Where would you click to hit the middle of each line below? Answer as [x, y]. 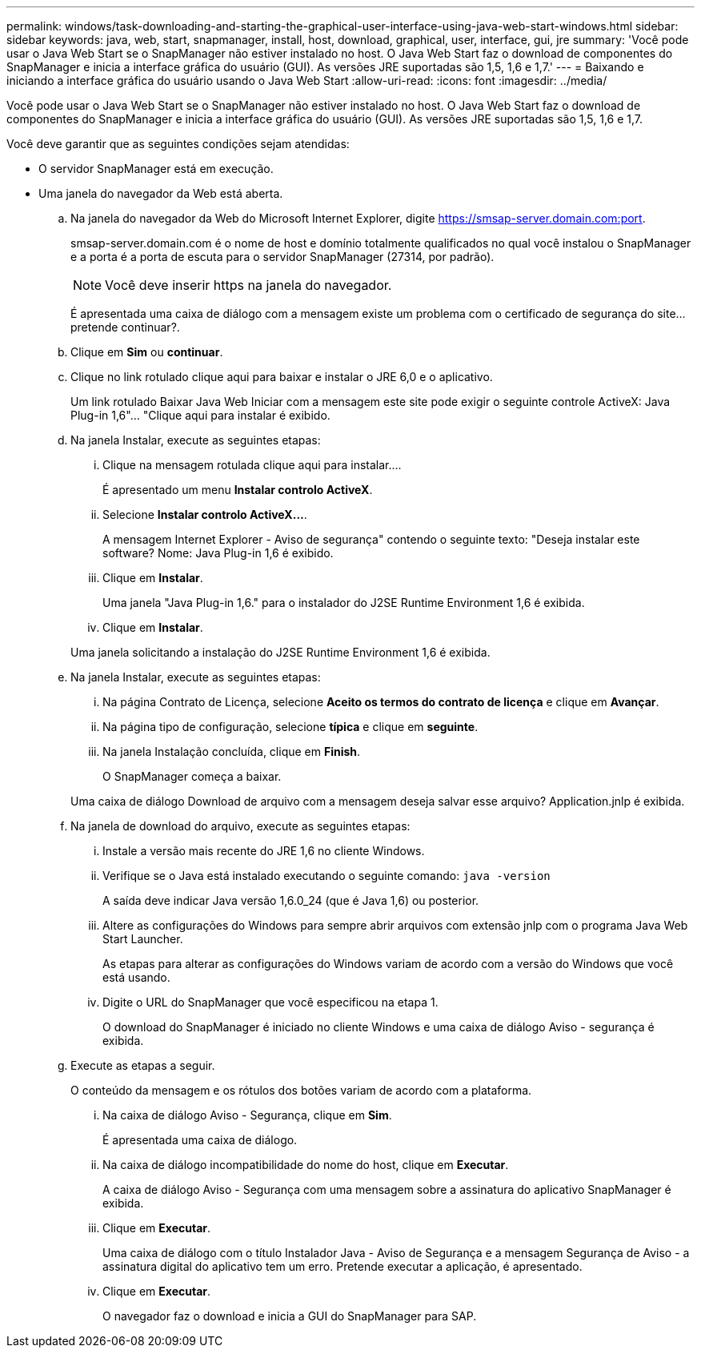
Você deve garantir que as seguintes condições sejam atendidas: [178, 144]
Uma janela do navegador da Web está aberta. [161, 193]
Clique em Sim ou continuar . [147, 352]
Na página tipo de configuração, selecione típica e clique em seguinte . [290, 727]
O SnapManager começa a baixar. [192, 776]
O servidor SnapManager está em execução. [156, 169]
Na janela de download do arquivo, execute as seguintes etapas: [240, 826]
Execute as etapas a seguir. [143, 1065]
